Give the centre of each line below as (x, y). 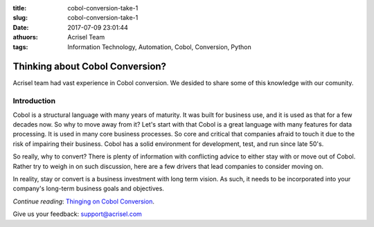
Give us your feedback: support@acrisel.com (77, 214)
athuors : (25, 37)
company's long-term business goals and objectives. (88, 189)
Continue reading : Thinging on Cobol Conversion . (84, 201)
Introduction (34, 101)
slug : (20, 18)
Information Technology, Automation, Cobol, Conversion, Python (160, 47)
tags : (20, 47)
